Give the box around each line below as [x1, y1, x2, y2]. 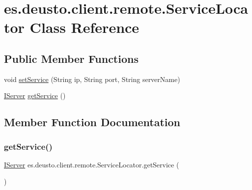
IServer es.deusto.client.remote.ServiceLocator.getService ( [4, 159, 179, 169]
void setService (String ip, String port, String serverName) [4, 74, 180, 84]
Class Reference [29, 17, 140, 37]
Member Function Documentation [4, 114, 181, 130]
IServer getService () [4, 90, 66, 101]
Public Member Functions [4, 51, 139, 66]
